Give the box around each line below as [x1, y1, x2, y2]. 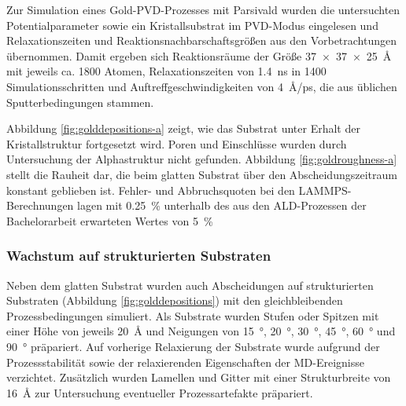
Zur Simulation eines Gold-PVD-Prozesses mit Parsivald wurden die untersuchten [6, 2, 400, 17]
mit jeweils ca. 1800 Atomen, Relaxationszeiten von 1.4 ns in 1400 [6, 63, 327, 79]
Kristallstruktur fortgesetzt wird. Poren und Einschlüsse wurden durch [6, 135, 347, 152]
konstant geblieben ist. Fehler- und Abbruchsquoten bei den [6, 181, 295, 198]
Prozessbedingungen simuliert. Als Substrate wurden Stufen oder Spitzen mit [6, 307, 379, 324]
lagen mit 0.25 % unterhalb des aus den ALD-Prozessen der [77, 197, 367, 214]
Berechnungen [6, 197, 74, 214]
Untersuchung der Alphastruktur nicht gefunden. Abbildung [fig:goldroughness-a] [6, 151, 397, 167]
